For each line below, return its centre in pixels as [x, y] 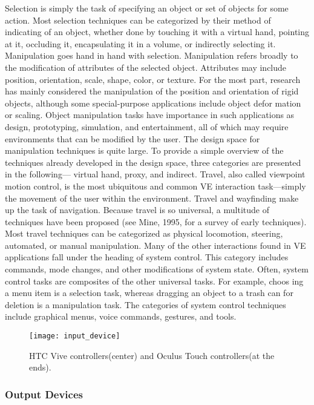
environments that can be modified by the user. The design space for [132, 138]
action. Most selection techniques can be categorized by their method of [138, 20]
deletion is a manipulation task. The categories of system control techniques [146, 304]
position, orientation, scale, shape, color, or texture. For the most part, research [153, 79]
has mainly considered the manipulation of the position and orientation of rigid [152, 91]
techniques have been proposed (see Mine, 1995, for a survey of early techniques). [156, 221]
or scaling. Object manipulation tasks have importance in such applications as [150, 115]
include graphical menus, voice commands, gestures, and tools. [121, 316]
